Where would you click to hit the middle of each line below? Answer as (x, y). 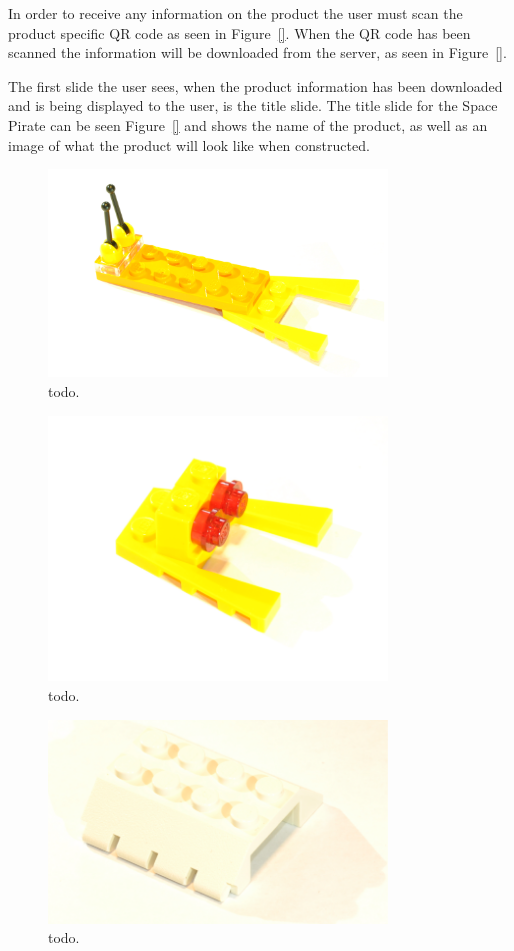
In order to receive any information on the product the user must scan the (235, 13)
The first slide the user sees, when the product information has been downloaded (255, 85)
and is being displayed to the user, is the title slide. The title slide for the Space (253, 105)
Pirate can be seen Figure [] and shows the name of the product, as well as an (248, 124)
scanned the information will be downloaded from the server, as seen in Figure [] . (257, 52)
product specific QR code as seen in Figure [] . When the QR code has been (239, 32)
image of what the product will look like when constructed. (189, 144)
